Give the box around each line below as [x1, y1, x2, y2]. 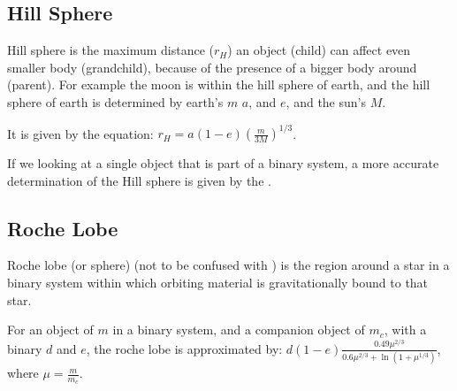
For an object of [7, 320, 94, 339]
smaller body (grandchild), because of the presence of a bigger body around [7, 57, 417, 76]
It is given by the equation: [7, 124, 154, 142]
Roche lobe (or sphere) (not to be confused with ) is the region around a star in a [7, 256, 450, 274]
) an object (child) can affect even [227, 41, 411, 59]
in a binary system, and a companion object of [112, 320, 365, 339]
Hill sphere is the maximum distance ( [7, 41, 214, 59]
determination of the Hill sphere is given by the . [7, 171, 271, 189]
